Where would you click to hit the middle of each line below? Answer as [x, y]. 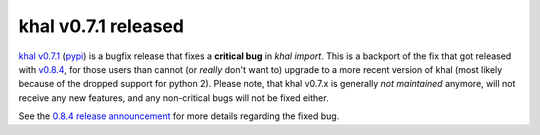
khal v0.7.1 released [101, 26]
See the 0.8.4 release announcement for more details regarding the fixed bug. [179, 116]
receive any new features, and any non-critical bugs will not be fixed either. [173, 97]
